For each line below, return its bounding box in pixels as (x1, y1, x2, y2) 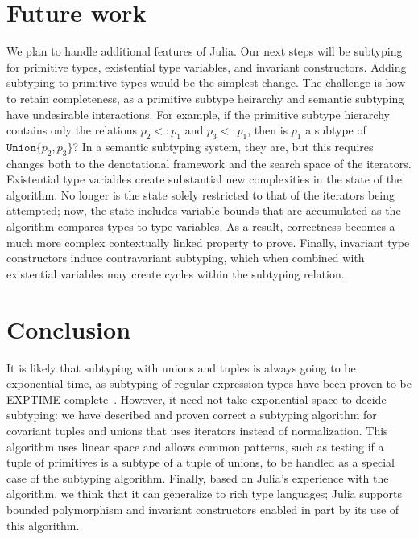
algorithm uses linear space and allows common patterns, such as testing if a (6, 438, 384, 455)
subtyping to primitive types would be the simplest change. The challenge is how (6, 74, 406, 91)
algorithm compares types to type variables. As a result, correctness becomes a (6, 218, 395, 235)
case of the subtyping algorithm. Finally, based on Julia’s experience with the (6, 469, 389, 486)
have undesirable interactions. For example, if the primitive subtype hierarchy (6, 105, 390, 122)
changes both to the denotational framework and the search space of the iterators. (6, 154, 412, 171)
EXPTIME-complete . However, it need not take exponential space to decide (6, 390, 387, 407)
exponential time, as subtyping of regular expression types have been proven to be (6, 375, 412, 392)
